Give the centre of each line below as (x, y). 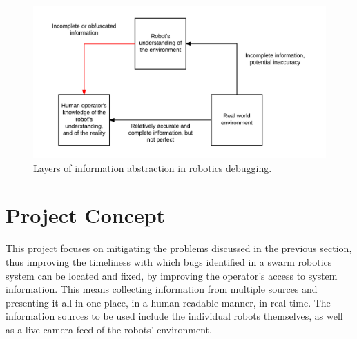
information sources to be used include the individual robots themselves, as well (174, 316)
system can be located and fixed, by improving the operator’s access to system (172, 275)
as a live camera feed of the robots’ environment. (109, 329)
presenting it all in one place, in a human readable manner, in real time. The (168, 302)
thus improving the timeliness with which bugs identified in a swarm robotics (169, 262)
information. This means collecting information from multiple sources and (162, 289)
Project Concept (86, 215)
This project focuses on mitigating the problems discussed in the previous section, (179, 248)
